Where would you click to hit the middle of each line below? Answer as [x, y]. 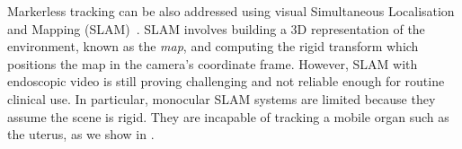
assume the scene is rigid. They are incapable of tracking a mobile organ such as [228, 116]
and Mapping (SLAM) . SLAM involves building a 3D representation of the [216, 28]
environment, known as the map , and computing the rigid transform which [213, 46]
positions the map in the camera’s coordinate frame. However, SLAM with [213, 63]
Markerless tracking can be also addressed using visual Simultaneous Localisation [231, 11]
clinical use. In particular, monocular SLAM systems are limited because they [222, 98]
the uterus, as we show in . [81, 134]
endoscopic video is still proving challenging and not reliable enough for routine [226, 81]
